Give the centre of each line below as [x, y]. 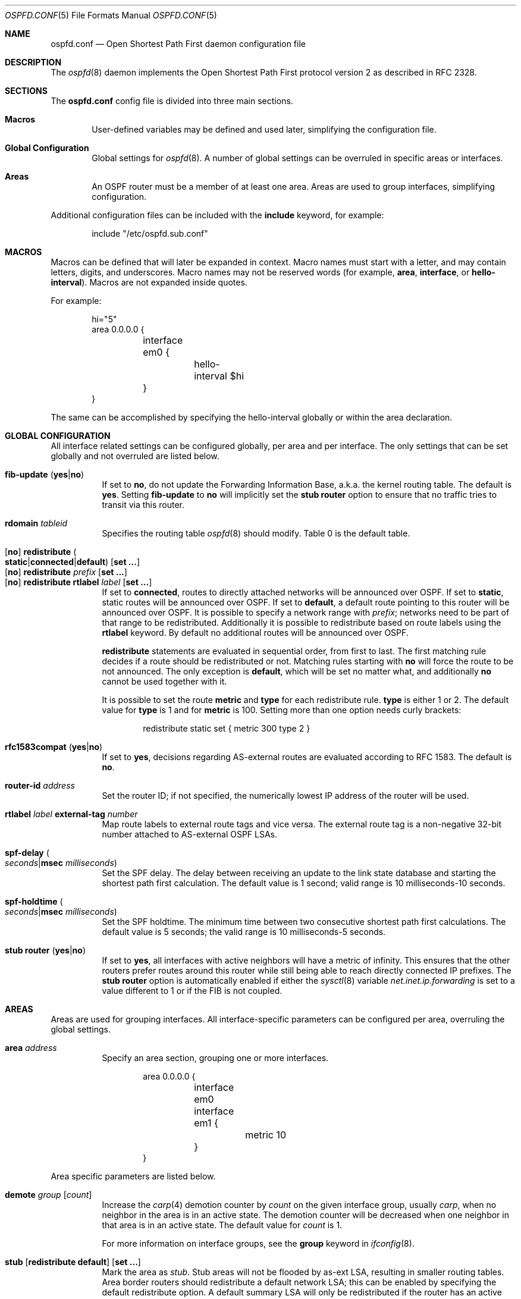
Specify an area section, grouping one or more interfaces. [215, 1058]
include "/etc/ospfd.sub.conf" [150, 233]
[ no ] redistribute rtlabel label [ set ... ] [79, 582]
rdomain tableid [36, 523]
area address [31, 1048]
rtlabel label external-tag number [71, 814]
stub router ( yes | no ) [45, 950]
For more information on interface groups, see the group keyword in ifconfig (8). [258, 1243]
